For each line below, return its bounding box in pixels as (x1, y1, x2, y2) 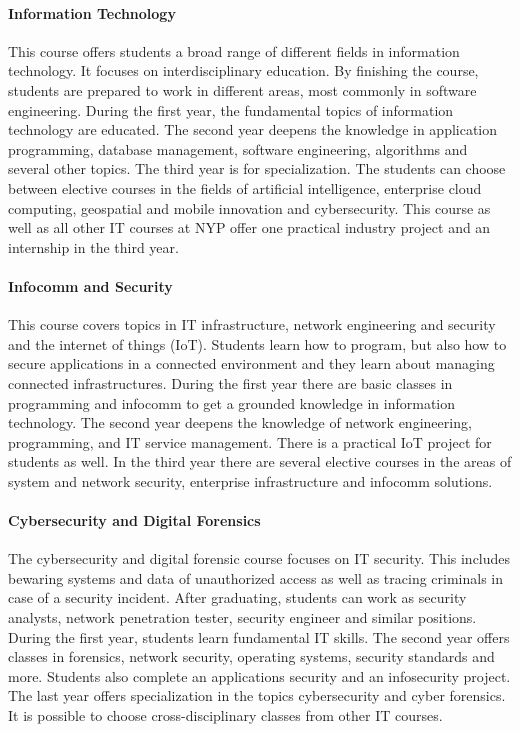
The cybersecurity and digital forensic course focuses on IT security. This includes (8, 548, 511, 569)
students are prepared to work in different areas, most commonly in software (8, 79, 477, 100)
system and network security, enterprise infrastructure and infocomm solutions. (8, 470, 493, 491)
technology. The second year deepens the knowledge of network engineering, (8, 412, 472, 433)
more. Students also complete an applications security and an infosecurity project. (8, 665, 511, 686)
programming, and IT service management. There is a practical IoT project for (8, 431, 492, 452)
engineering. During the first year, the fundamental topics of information (8, 99, 454, 120)
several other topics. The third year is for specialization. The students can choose (8, 158, 506, 179)
